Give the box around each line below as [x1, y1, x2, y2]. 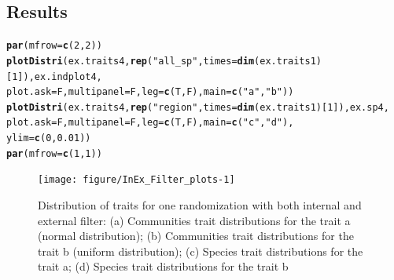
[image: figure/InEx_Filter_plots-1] [38, 174, 235, 186]
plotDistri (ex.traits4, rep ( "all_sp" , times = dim [6, 55, 255, 67]
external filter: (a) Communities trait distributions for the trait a [38, 212, 351, 228]
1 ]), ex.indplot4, [12, 71, 102, 82]
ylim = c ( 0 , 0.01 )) [6, 133, 91, 144]
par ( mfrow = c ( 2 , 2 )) [6, 40, 102, 52]
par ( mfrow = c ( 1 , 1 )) [6, 147, 102, 159]
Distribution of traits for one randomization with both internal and [38, 197, 362, 213]
